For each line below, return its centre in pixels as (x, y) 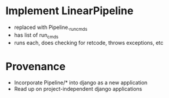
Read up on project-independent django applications (78, 89)
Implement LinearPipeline (69, 11)
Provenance (36, 66)
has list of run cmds (36, 35)
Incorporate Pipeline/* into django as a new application (81, 83)
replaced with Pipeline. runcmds (51, 28)
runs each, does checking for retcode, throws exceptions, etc (89, 43)
